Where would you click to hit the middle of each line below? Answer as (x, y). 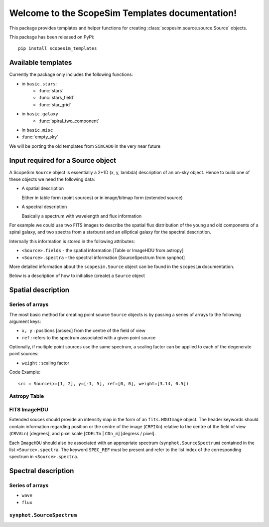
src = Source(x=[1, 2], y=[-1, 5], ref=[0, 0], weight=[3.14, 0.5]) (103, 384)
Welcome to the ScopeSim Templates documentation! (123, 13)
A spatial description (43, 188)
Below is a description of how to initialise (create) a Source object (77, 276)
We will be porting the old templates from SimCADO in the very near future (85, 146)
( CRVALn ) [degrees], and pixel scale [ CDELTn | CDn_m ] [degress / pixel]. (82, 434)
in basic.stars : (39, 84)
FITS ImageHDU (29, 409)
